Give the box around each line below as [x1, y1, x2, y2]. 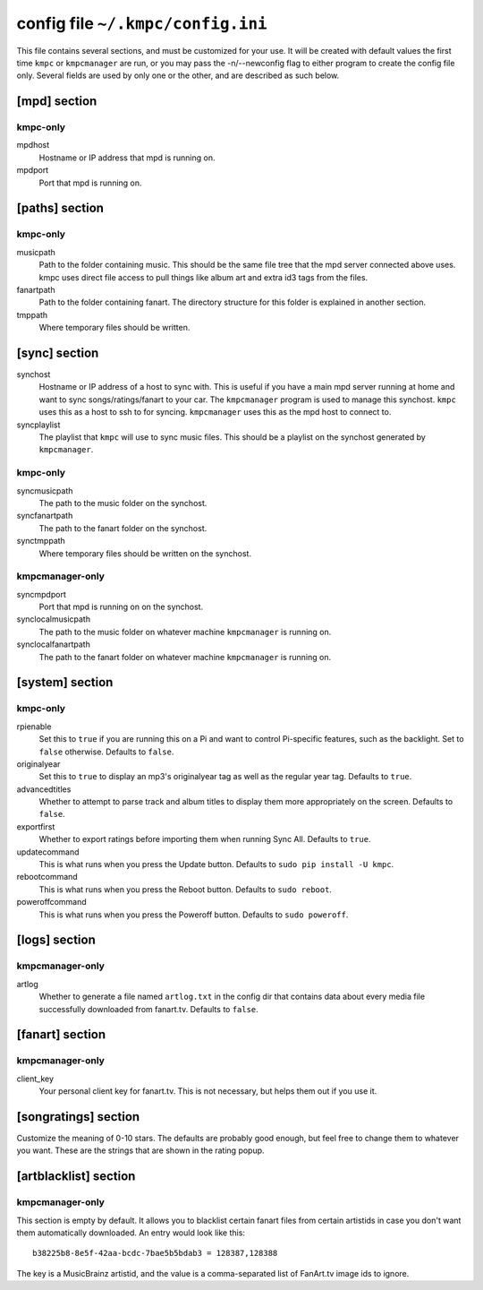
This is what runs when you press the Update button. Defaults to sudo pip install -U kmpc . [38, 859, 394, 870]
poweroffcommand [16, 897, 87, 907]
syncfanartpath [16, 511, 73, 521]
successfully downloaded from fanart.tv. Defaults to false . [38, 1003, 258, 1014]
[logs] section [16, 933, 96, 948]
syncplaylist [16, 419, 61, 430]
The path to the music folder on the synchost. [38, 497, 208, 508]
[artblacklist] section [16, 1169, 136, 1184]
